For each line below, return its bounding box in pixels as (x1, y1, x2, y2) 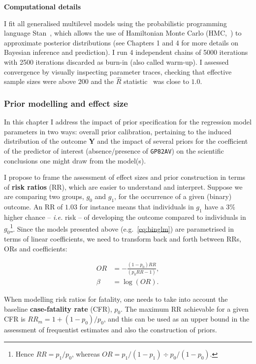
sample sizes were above (4, 76, 76, 86)
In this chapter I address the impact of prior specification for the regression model (4, 117, 252, 127)
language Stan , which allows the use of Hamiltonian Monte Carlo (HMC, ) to (4, 28, 242, 38)
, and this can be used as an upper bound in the (103, 314, 250, 324)
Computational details (4, 1, 81, 11)
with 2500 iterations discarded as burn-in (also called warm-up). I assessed (4, 56, 229, 67)
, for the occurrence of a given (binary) (114, 191, 232, 202)
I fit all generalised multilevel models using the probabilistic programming (4, 18, 227, 28)
